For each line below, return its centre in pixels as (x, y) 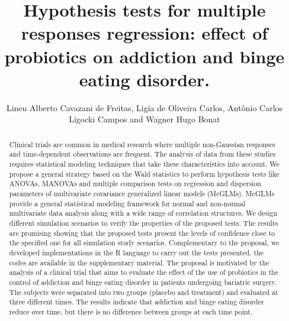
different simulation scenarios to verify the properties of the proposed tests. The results (144, 223)
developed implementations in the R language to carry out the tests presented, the (137, 252)
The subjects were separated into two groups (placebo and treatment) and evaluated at (144, 292)
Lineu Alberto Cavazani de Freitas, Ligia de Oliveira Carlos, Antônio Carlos (144, 107)
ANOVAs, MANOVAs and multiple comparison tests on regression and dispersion (135, 184)
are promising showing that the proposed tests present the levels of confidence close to (142, 233)
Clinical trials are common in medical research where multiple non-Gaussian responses (142, 144)
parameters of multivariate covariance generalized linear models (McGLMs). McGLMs (142, 193)
